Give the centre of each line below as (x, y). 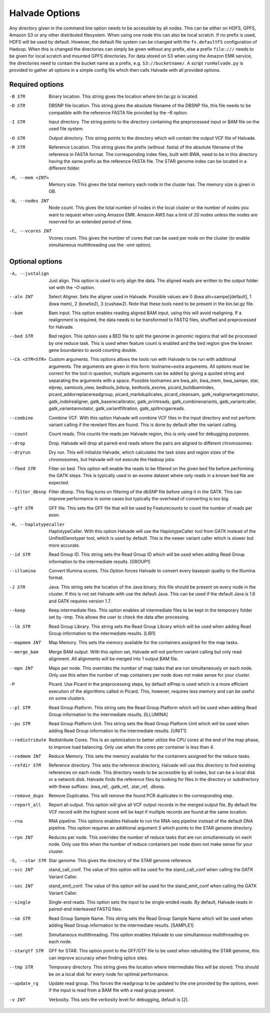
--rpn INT (21, 837)
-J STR (17, 587)
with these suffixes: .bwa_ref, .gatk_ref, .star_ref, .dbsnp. (107, 786)
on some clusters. (67, 698)
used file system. (66, 129)
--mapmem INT (25, 643)
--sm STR (20, 918)
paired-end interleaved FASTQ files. (85, 909)
